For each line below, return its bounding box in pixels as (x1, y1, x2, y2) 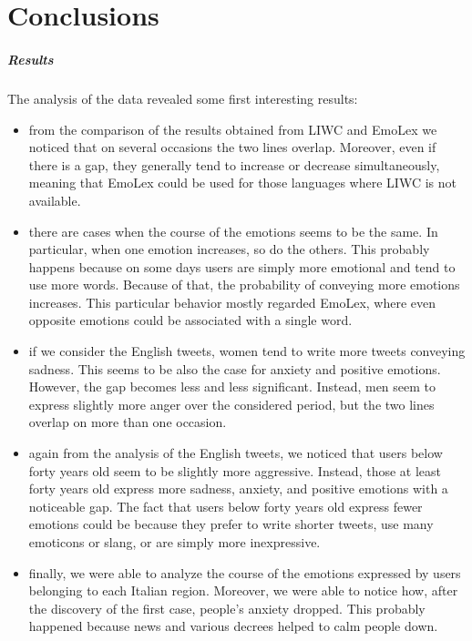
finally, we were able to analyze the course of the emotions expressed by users (28, 563, 461, 582)
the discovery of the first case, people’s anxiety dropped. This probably (28, 598, 426, 617)
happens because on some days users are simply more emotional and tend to (28, 257, 456, 276)
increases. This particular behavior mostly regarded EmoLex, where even (28, 292, 436, 311)
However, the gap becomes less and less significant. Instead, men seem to (28, 377, 436, 396)
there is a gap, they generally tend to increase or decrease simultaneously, (28, 155, 440, 174)
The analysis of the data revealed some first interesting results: (7, 88, 358, 107)
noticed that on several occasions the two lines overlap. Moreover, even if (28, 137, 436, 157)
